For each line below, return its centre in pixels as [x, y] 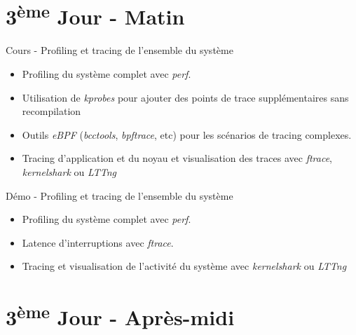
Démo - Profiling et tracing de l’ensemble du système [119, 195]
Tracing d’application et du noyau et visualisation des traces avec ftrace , [177, 158]
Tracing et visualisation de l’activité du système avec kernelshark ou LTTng [184, 266]
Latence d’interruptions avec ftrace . [98, 242]
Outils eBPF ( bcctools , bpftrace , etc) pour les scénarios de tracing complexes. [187, 134]
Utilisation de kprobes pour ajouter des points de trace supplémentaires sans [185, 97]
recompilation [52, 111]
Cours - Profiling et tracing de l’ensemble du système [119, 50]
